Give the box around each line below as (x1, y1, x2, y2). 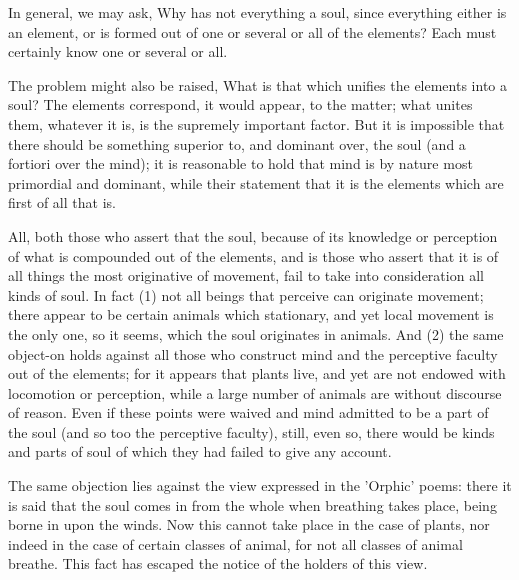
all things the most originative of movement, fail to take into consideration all (8, 265, 484, 286)
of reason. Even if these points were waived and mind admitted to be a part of (8, 402, 489, 423)
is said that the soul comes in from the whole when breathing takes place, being (8, 494, 497, 515)
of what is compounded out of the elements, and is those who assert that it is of (8, 245, 499, 266)
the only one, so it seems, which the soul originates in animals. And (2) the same (8, 323, 504, 344)
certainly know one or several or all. (8, 41, 228, 62)
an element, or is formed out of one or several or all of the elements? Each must (8, 21, 497, 42)
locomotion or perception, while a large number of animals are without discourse (8, 382, 502, 403)
